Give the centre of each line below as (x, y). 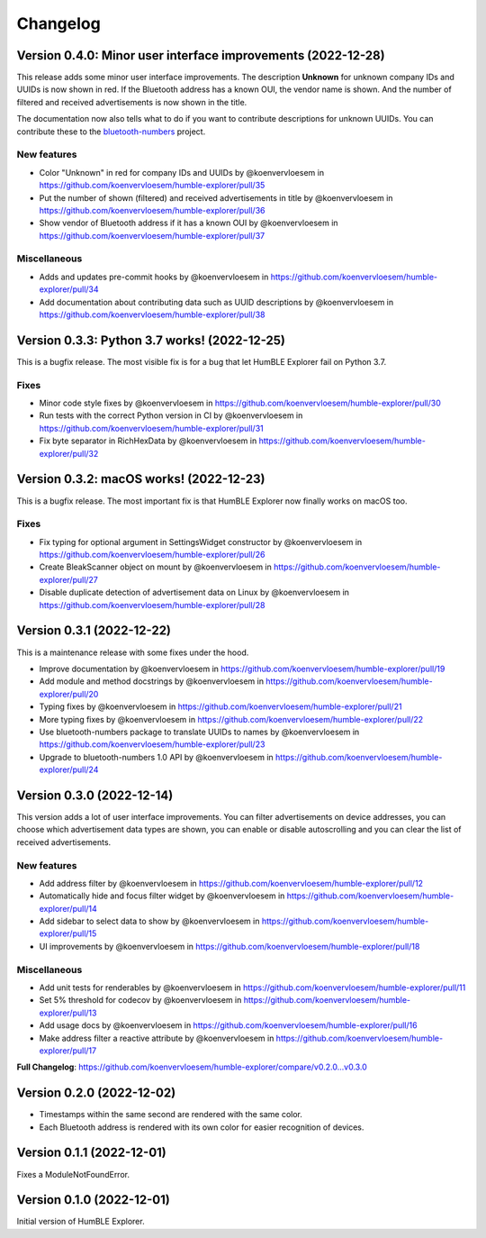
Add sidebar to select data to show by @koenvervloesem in (149, 921)
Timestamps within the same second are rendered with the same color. (171, 1115)
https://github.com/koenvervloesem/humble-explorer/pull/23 (152, 744)
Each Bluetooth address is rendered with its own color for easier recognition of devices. (202, 1127)
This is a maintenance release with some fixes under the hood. (133, 652)
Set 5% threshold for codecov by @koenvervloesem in (140, 1000)
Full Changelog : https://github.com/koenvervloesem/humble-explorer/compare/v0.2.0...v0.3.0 (192, 1067)
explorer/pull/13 (68, 1013)
